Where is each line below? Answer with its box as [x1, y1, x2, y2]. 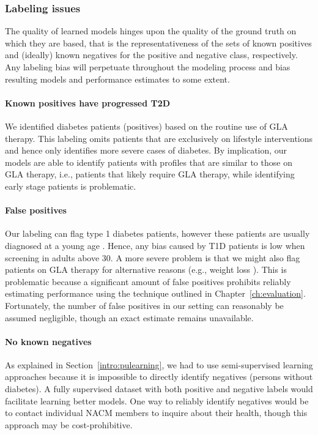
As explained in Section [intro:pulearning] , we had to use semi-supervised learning [5, 358, 313, 371]
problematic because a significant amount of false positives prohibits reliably [5, 275, 291, 288]
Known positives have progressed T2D [5, 96, 171, 109]
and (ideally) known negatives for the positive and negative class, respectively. [5, 48, 298, 61]
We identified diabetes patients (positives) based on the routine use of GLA [5, 119, 288, 132]
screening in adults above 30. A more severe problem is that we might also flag [5, 251, 300, 264]
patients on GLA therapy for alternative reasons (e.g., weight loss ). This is [5, 263, 287, 276]
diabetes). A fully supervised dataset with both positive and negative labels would [5, 382, 313, 395]
